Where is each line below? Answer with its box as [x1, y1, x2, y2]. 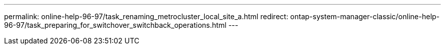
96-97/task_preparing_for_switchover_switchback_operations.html [4, 21, 227, 29]
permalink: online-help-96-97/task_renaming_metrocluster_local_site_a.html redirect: [4, 12, 289, 21]
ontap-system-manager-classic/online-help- [290, 12, 440, 21]
